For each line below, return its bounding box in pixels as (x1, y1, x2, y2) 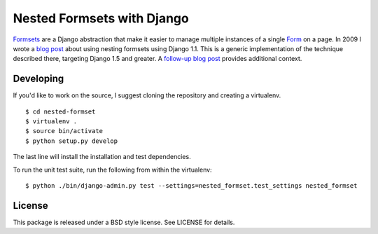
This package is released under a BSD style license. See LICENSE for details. (13, 218, 235, 226)
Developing (13, 73, 64, 85)
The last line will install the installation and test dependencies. (13, 153, 192, 161)
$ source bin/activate (25, 127, 104, 135)
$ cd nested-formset (25, 107, 96, 116)
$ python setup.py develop (25, 137, 118, 145)
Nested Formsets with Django (13, 11, 189, 26)
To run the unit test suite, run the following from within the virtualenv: (13, 165, 213, 174)
